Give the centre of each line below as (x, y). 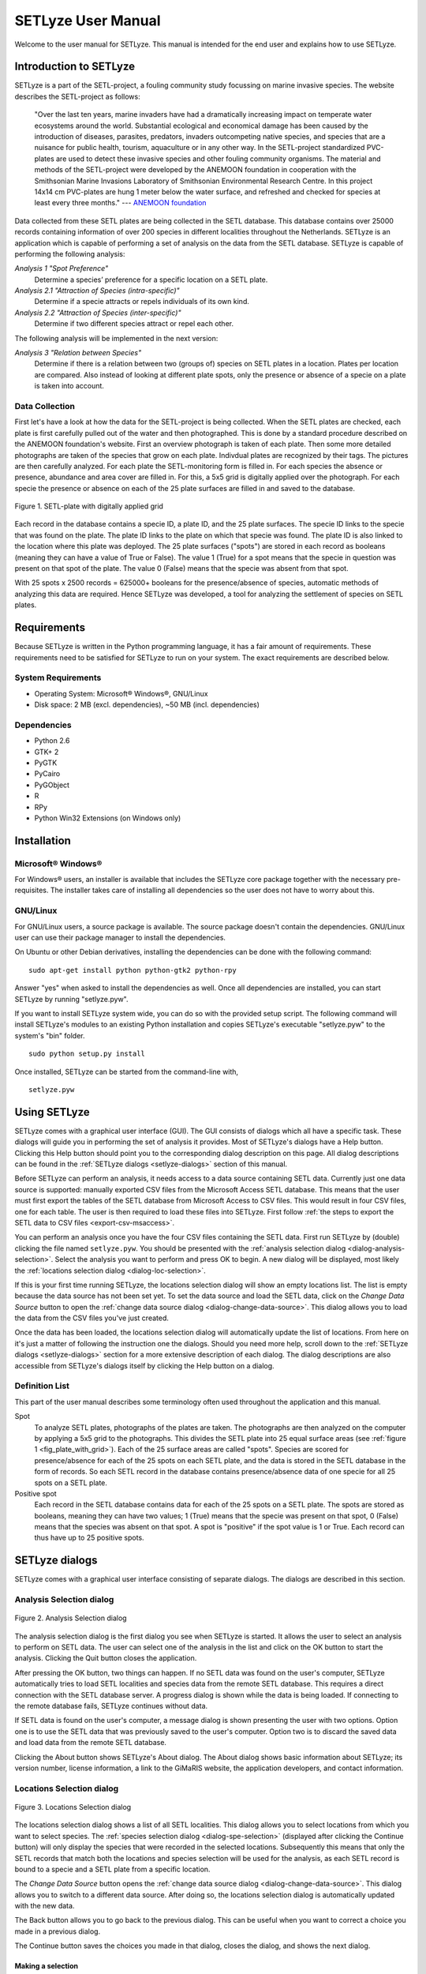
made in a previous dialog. (58, 1931)
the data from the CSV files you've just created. (92, 1318)
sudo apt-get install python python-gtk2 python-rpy (133, 970)
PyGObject (52, 785)
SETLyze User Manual (88, 21)
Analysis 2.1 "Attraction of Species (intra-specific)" (97, 291)
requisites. (32, 890)
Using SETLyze (52, 1112)
